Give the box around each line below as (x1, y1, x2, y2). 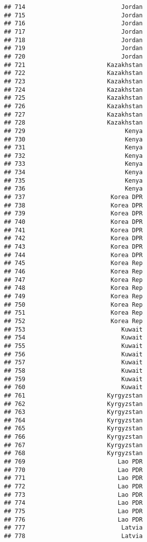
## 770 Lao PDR (4, 466, 143, 474)
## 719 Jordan (4, 45, 143, 52)
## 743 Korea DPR (4, 243, 143, 251)
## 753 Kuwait (4, 326, 143, 333)
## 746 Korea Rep (4, 268, 143, 275)
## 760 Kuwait (4, 384, 143, 391)
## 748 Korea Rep (4, 284, 143, 292)
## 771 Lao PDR (4, 474, 143, 482)
